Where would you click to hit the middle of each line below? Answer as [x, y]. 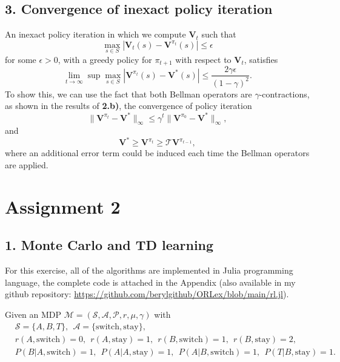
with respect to [203, 60]
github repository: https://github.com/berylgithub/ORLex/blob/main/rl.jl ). [147, 294]
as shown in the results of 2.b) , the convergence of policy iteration [128, 106]
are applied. [27, 165]
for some [21, 60]
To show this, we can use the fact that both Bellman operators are [128, 94]
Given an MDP [33, 314]
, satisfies [261, 60]
